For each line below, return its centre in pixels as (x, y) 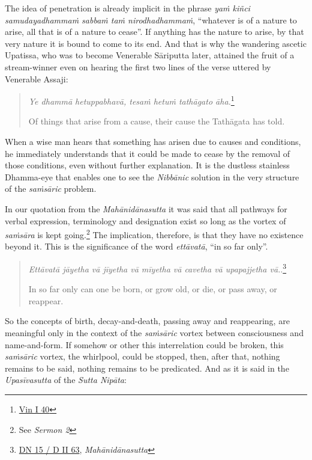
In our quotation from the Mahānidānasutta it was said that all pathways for (146, 208)
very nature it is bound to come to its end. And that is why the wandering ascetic (156, 43)
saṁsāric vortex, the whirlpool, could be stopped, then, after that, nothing (142, 356)
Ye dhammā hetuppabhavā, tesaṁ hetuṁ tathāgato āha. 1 (131, 100)
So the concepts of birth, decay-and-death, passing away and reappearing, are (147, 321)
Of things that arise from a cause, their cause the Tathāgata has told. (157, 121)
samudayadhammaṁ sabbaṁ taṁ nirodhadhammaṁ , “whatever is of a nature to (151, 20)
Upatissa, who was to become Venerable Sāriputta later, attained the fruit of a (150, 55)
